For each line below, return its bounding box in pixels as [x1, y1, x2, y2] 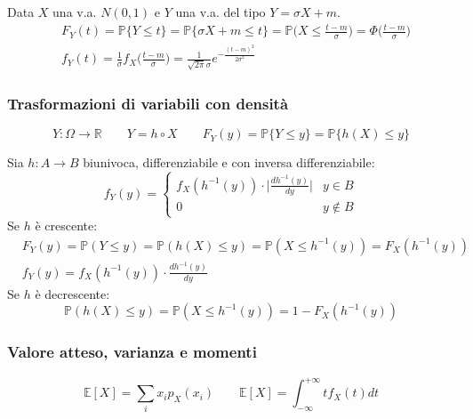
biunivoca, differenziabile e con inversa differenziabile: [83, 153, 375, 172]
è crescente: [35, 216, 98, 235]
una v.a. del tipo [175, 3, 266, 20]
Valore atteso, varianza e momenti [7, 341, 257, 363]
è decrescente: [35, 284, 110, 302]
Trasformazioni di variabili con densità [7, 92, 289, 114]
